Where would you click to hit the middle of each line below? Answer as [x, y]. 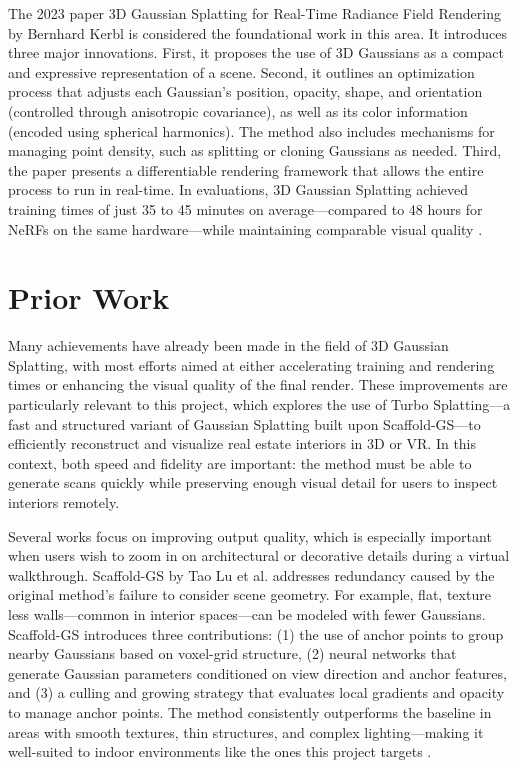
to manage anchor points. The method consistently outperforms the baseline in [250, 711]
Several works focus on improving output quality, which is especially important [250, 535]
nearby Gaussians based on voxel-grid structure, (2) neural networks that [232, 653]
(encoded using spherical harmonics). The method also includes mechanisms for [251, 130]
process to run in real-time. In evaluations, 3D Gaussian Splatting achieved [238, 189]
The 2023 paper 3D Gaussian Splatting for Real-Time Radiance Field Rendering [254, 13]
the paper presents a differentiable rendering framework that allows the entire [246, 169]
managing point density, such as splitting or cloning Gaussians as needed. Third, [255, 150]
